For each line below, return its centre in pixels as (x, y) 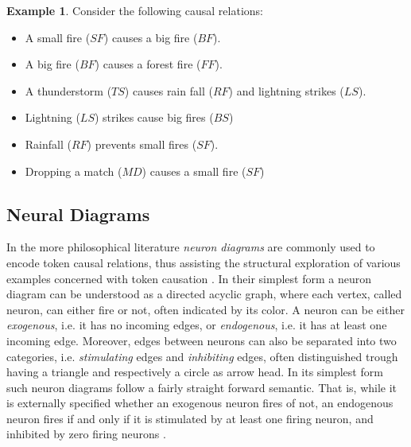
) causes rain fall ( (169, 90)
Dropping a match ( (74, 171)
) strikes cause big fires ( (154, 117)
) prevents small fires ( (142, 144)
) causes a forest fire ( (148, 64)
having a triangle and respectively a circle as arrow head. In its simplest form (195, 372)
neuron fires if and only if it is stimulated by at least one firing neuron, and (190, 418)
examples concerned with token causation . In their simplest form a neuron (189, 278)
